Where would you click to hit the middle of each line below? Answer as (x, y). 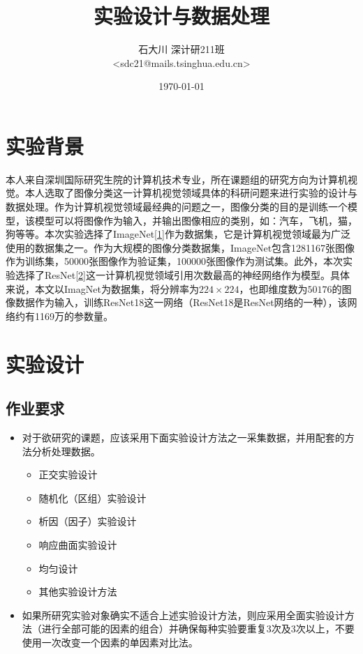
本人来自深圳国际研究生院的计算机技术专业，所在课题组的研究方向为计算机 (177, 179)
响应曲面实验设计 (78, 544)
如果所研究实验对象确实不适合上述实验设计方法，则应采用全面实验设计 (183, 615)
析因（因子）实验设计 (88, 521)
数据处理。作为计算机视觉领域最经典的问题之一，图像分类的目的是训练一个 (177, 207)
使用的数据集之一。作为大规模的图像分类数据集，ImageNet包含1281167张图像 (180, 247)
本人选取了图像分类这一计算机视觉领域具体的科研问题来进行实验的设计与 (191, 193)
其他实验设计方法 (78, 592)
